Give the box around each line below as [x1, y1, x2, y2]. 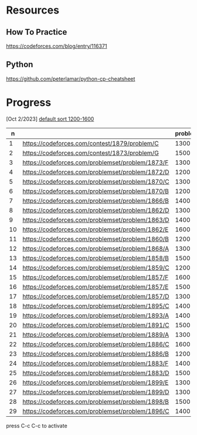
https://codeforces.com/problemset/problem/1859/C [22, 263, 169, 271]
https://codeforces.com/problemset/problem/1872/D [22, 168, 169, 176]
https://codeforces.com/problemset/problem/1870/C [22, 177, 169, 185]
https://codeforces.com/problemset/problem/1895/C [22, 301, 169, 310]
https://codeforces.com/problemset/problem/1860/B [22, 235, 169, 243]
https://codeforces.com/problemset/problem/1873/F [22, 158, 169, 167]
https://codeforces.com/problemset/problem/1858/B [22, 254, 169, 262]
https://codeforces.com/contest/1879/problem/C [22, 139, 159, 147]
